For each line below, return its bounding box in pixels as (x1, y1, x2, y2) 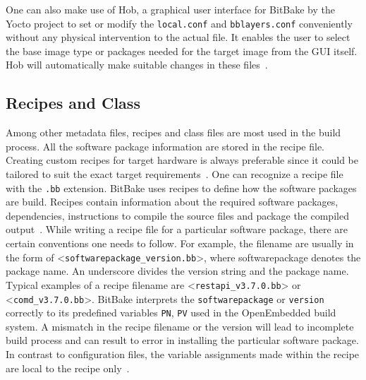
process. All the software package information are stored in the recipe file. (6, 138, 325, 153)
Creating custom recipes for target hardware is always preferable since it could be (6, 153, 358, 167)
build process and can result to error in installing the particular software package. (6, 333, 359, 348)
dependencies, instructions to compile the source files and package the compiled (6, 208, 349, 222)
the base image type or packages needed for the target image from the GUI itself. (6, 43, 358, 58)
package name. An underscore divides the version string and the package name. (6, 263, 349, 278)
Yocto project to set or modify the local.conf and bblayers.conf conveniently (6, 16, 353, 30)
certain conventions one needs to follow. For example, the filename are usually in (6, 236, 354, 251)
